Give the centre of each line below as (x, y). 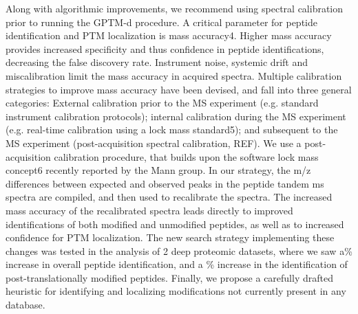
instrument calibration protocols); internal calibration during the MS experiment (176, 116)
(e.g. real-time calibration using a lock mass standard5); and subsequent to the (172, 130)
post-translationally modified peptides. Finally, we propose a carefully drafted (169, 277)
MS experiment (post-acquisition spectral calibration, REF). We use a (154, 143)
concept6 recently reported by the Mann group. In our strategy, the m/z (158, 170)
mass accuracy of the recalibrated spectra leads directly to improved (149, 210)
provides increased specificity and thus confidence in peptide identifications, (165, 48)
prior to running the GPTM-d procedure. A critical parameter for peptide (161, 22)
